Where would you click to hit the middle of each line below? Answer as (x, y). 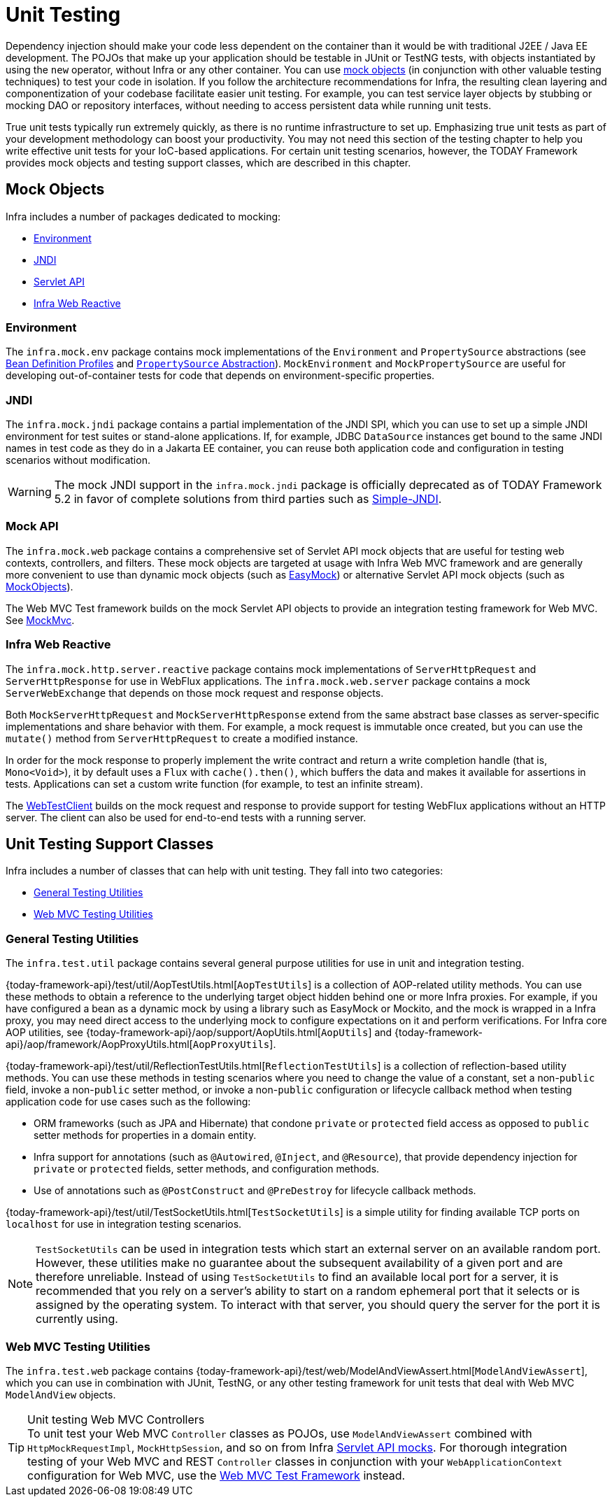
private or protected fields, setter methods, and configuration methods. (207, 1169)
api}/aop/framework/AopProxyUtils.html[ (99, 1044)
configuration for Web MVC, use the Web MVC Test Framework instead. (216, 1475)
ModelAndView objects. (61, 1394)
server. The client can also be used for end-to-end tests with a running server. (186, 817)
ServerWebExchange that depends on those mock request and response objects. (195, 693)
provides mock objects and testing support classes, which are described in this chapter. (208, 162)
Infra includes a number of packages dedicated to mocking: (143, 216)
